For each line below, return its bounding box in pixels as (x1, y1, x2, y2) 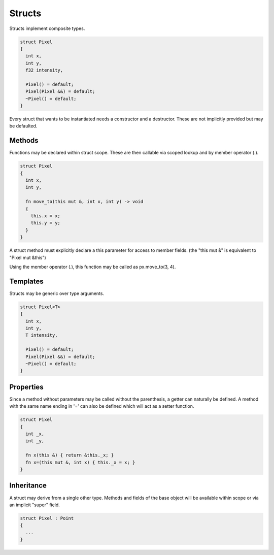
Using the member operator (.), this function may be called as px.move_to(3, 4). (9, 264, 176, 270)
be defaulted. (9, 123, 38, 129)
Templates (9, 277, 44, 285)
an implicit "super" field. (9, 502, 60, 508)
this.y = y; (30, 220, 61, 226)
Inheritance (9, 481, 47, 490)
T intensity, (25, 333, 58, 338)
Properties (9, 382, 44, 391)
